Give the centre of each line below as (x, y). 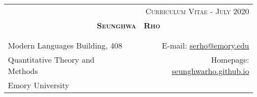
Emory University (39, 85)
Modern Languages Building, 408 (65, 45)
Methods (23, 71)
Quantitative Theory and (51, 60)
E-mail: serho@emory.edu (205, 45)
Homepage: (230, 60)
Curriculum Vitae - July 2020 (197, 11)
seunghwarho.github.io (210, 71)
